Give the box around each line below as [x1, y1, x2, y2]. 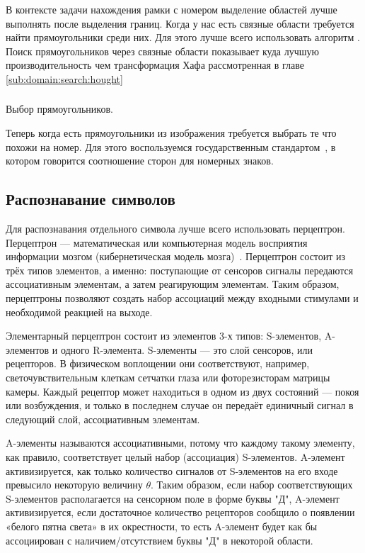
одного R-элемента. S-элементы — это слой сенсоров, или [60, 342, 313, 357]
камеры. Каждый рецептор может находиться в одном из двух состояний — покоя [6, 384, 359, 398]
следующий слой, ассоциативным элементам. [6, 411, 200, 426]
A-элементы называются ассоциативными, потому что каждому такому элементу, [6, 435, 355, 450]
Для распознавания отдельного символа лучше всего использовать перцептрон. [6, 221, 346, 236]
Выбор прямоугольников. [6, 101, 113, 116]
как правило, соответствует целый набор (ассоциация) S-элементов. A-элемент [6, 449, 345, 464]
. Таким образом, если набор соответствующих [151, 477, 353, 492]
